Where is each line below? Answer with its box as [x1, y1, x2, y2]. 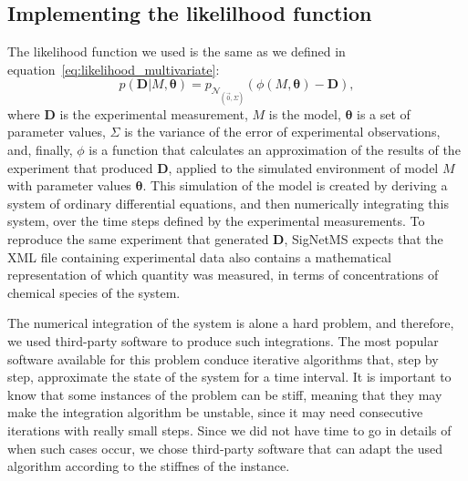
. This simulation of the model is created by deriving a [142, 176, 448, 195]
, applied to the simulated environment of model [168, 158, 439, 177]
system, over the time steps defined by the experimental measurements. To [7, 211, 425, 230]
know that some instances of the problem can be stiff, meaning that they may [7, 384, 442, 404]
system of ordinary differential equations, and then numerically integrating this [7, 193, 449, 212]
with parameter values [7, 176, 131, 195]
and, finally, [7, 140, 73, 159]
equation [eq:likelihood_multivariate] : [7, 59, 220, 78]
